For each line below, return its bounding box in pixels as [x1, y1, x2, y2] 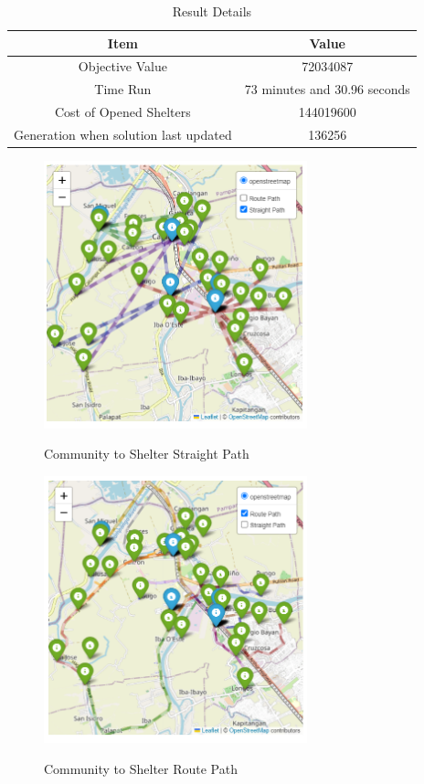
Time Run [94, 79, 152, 99]
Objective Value [78, 57, 167, 76]
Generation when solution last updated [14, 124, 232, 143]
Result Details [172, 2, 252, 20]
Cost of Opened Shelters [54, 102, 191, 122]
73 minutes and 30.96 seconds [244, 79, 410, 99]
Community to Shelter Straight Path [44, 444, 249, 463]
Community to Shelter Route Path [44, 758, 238, 778]
